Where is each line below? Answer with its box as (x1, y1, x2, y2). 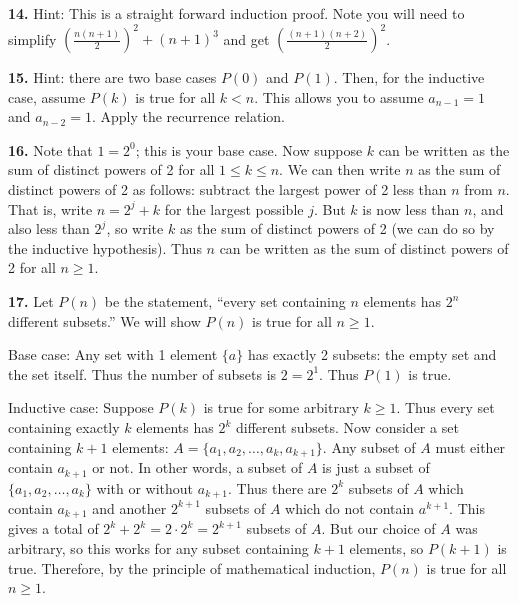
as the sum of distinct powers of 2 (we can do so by (179, 218, 495, 239)
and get (223, 28, 270, 49)
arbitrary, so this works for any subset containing (8, 538, 309, 558)
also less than (8, 218, 90, 239)
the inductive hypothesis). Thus (8, 237, 202, 258)
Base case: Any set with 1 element (8, 344, 218, 365)
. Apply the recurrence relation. (91, 106, 285, 127)
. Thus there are (228, 477, 327, 498)
